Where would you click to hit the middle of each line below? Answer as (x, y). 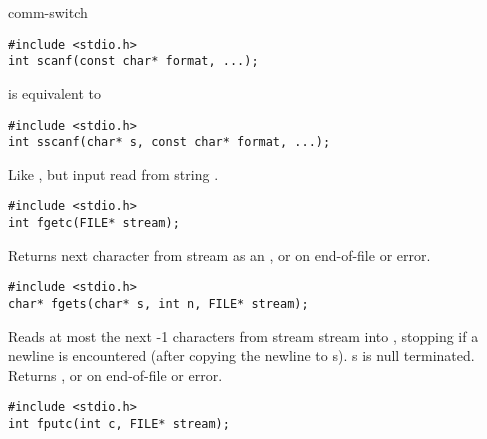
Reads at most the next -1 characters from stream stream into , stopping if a (243, 335)
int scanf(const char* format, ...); (133, 61)
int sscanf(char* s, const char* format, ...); (169, 142)
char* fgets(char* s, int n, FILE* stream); (158, 303)
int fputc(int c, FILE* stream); (119, 424)
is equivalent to (55, 92)
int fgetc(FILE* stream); (94, 223)
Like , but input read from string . (113, 173)
